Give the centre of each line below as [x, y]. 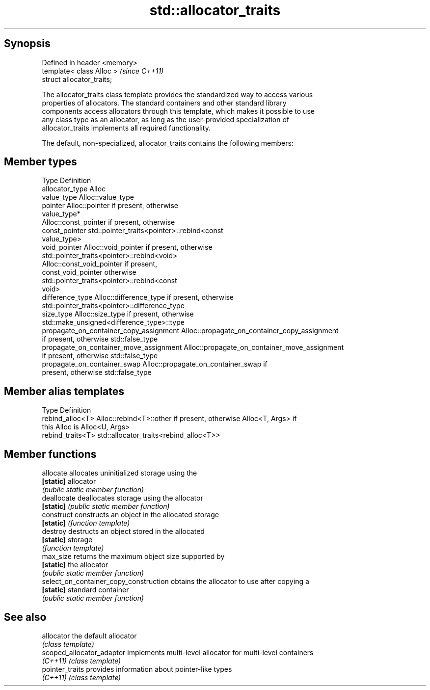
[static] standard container [85, 590]
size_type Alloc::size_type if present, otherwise [118, 314]
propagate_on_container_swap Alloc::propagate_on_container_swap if [155, 364]
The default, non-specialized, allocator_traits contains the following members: [168, 143]
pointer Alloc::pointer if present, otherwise [110, 206]
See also [25, 617]
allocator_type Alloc [74, 189]
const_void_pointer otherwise [89, 272]
